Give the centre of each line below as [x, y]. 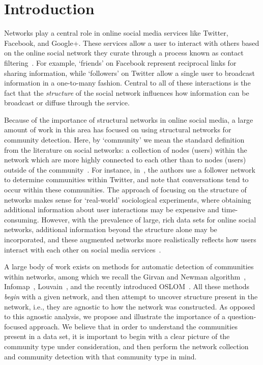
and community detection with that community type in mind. [100, 356]
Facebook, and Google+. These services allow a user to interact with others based [132, 43]
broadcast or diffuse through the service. [67, 103]
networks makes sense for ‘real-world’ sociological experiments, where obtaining [128, 199]
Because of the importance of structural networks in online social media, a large [129, 119]
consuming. [22, 219]
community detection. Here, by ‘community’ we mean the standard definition [124, 140]
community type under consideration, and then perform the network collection [126, 346]
